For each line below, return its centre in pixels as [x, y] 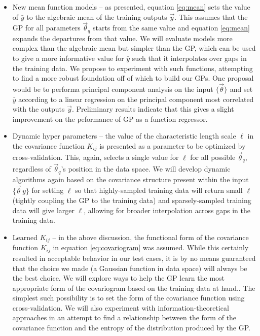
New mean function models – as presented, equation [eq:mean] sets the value [131, 7]
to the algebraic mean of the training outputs [97, 16]
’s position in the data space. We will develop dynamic [146, 169]
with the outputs [39, 109]
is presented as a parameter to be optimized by [173, 146]
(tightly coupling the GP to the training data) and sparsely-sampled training [132, 200]
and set [241, 89]
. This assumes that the [211, 16]
